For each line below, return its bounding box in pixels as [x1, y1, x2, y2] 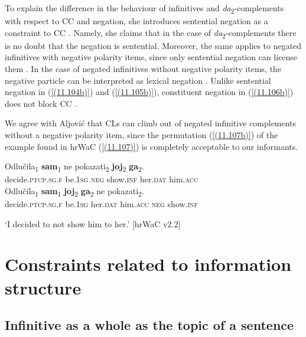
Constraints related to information [5, 252, 292, 276]
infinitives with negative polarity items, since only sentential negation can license [5, 51, 298, 63]
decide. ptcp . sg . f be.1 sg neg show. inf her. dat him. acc [5, 173, 198, 185]
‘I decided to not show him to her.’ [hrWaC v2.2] [5, 217, 181, 230]
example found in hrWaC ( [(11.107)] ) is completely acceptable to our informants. [5, 140, 298, 152]
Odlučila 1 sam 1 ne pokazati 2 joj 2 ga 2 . [5, 160, 144, 174]
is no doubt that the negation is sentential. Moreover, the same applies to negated [5, 39, 302, 51]
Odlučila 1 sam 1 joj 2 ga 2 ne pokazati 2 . [5, 184, 144, 198]
